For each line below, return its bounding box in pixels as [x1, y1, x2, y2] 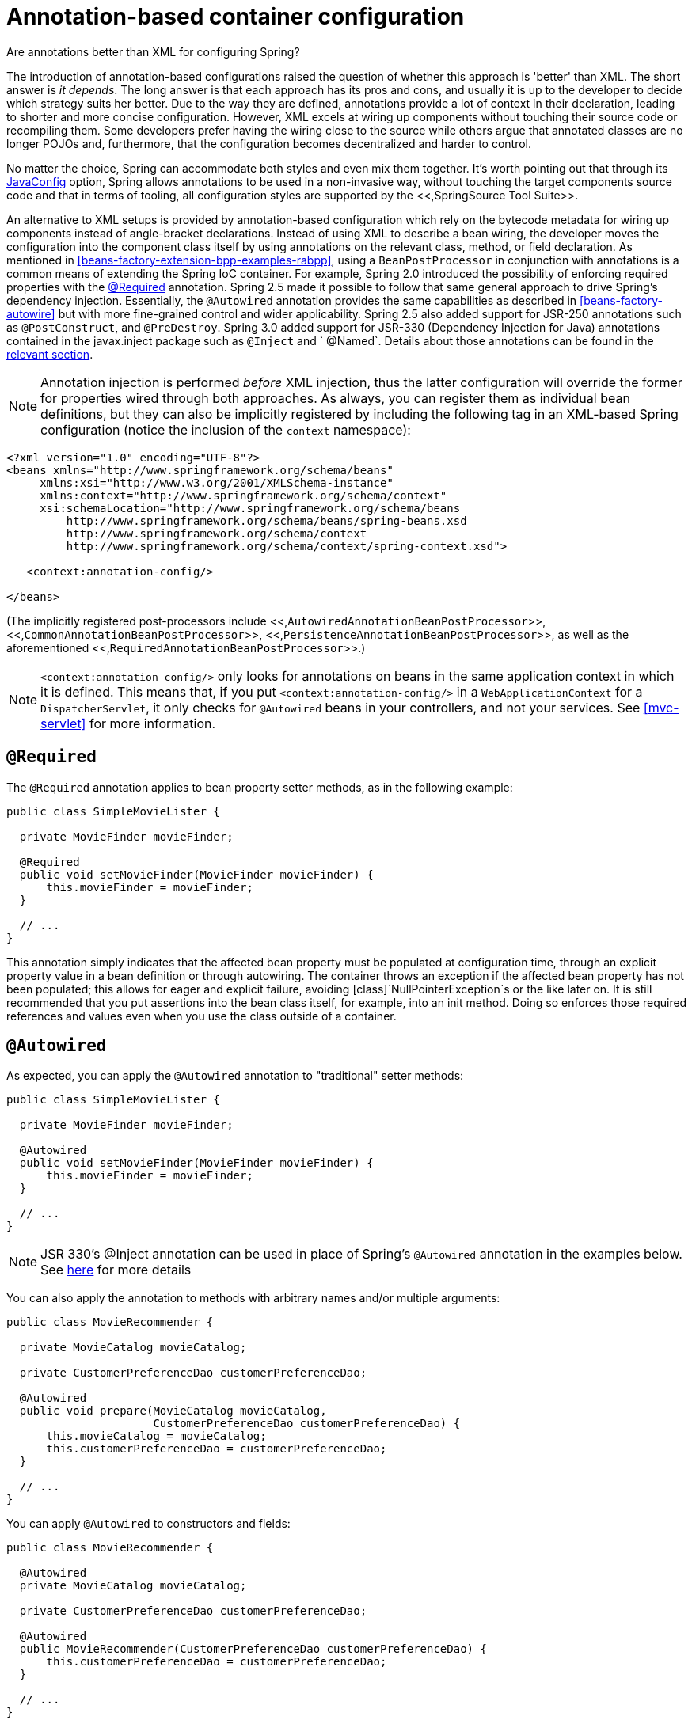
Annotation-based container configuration [6, 3, 465, 30]
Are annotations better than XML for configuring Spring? [6, 44, 300, 59]
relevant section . [6, 347, 93, 361]
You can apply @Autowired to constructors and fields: [6, 1517, 291, 1531]
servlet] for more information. [40, 715, 216, 731]
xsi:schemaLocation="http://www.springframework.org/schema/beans [40, 501, 461, 515]
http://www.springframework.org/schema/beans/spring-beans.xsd [66, 514, 467, 527]
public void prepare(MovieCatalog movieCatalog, [19, 1404, 327, 1418]
